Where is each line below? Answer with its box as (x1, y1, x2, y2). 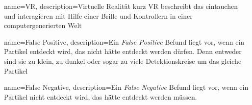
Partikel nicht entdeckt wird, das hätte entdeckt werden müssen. (4, 91, 197, 102)
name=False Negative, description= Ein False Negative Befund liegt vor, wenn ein (4, 82, 249, 92)
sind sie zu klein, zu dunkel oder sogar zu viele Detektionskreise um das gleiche (4, 55, 242, 66)
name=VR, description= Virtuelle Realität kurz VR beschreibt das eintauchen (4, 1, 238, 11)
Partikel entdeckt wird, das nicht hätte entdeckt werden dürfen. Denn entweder (4, 46, 242, 56)
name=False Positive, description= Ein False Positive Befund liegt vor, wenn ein (4, 36, 245, 47)
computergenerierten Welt (4, 20, 82, 30)
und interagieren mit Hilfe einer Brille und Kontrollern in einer (4, 10, 193, 21)
